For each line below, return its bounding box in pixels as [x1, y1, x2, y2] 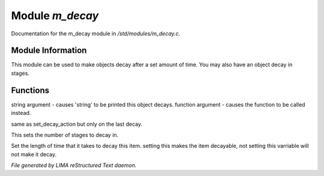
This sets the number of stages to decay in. [11, 131, 119, 138]
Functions [11, 85, 50, 95]
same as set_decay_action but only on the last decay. [11, 120, 143, 128]
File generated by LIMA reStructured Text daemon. [11, 162, 137, 169]
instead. [11, 110, 31, 117]
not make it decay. [11, 150, 57, 158]
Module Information [11, 45, 87, 56]
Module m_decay [11, 9, 99, 22]
